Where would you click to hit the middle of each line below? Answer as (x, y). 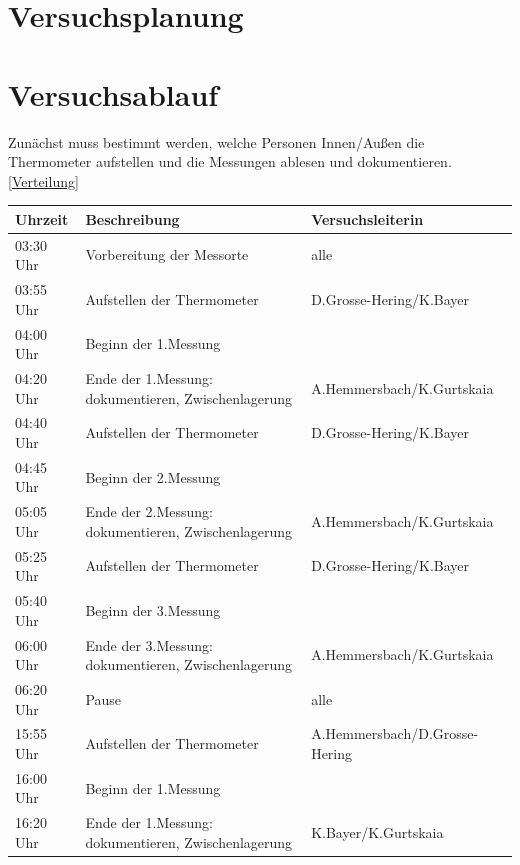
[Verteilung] (43, 180)
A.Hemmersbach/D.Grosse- (395, 733)
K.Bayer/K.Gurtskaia (377, 832)
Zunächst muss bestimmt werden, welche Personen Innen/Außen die (216, 141)
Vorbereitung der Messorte (167, 254)
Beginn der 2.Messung (153, 476)
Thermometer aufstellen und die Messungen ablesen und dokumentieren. (230, 161)
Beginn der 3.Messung (153, 609)
